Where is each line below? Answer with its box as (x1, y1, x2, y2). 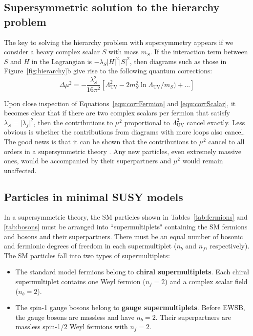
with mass (108, 46, 139, 57)
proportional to (124, 117, 170, 127)
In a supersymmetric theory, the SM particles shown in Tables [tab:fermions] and (4, 212, 248, 222)
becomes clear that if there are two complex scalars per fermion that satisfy (4, 108, 230, 118)
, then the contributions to (33, 117, 113, 127)
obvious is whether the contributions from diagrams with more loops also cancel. (4, 127, 245, 137)
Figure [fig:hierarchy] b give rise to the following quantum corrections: (4, 66, 212, 76)
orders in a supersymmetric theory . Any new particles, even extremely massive (4, 146, 242, 156)
